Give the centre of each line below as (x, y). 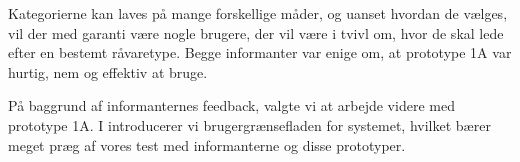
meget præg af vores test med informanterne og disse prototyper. (207, 144)
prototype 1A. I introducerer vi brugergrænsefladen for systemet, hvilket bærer (249, 124)
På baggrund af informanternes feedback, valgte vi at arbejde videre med (231, 105)
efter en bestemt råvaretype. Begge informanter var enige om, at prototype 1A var (260, 52)
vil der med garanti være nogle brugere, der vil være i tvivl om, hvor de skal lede (256, 32)
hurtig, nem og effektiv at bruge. (108, 71)
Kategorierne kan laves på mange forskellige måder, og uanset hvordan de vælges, (258, 13)
